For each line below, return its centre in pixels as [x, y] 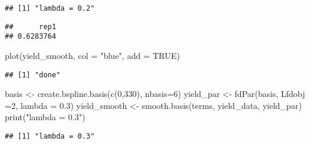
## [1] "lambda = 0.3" [50, 136]
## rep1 [30, 26]
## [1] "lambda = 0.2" [50, 8]
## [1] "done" [33, 75]
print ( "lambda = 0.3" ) [45, 117]
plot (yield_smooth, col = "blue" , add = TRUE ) [92, 55]
